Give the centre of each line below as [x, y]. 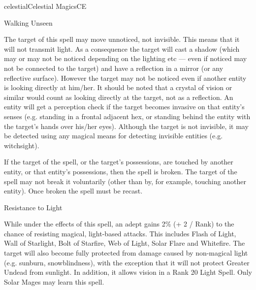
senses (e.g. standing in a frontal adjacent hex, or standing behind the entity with [127, 116]
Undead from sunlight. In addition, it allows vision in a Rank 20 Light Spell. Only [128, 272]
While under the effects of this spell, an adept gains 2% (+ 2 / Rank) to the [119, 224]
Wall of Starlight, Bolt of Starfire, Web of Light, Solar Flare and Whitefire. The [125, 243]
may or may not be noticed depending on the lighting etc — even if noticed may [126, 58]
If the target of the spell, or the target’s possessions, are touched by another [119, 162]
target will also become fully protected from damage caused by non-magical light [126, 253]
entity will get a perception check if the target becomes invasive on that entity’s [124, 107]
